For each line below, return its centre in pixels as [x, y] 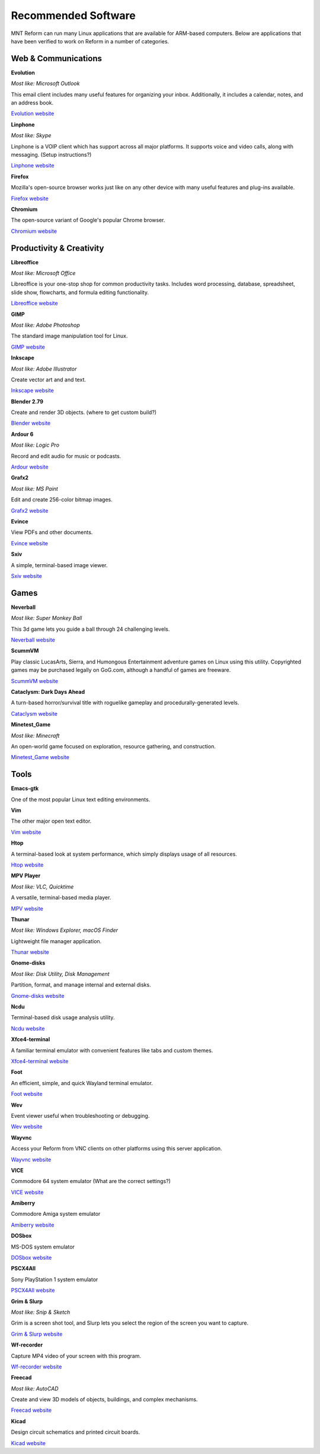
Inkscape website [33, 391]
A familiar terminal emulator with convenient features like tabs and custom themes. [112, 1050]
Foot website [27, 1094]
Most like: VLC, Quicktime [42, 886]
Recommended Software [73, 15]
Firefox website [30, 198]
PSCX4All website [33, 1290]
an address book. [32, 103]
